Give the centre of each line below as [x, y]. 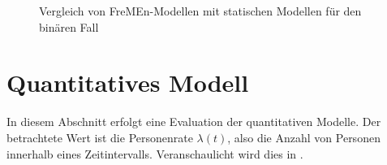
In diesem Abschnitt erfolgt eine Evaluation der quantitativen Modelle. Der [194, 122]
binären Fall [69, 26]
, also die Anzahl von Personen [304, 137]
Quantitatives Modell [128, 82]
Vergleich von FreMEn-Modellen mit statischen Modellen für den [200, 11]
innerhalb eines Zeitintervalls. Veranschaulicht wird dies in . [155, 153]
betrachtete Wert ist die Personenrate [100, 137]
